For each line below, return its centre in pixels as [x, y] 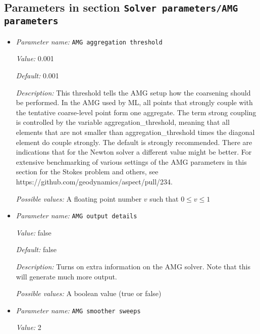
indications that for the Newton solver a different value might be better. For [134, 152]
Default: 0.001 [37, 75]
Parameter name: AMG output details [76, 216]
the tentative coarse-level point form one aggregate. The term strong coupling [136, 112]
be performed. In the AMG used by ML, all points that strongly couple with [134, 102]
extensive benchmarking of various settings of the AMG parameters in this [131, 161]
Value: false [34, 232]
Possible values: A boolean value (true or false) [89, 293]
